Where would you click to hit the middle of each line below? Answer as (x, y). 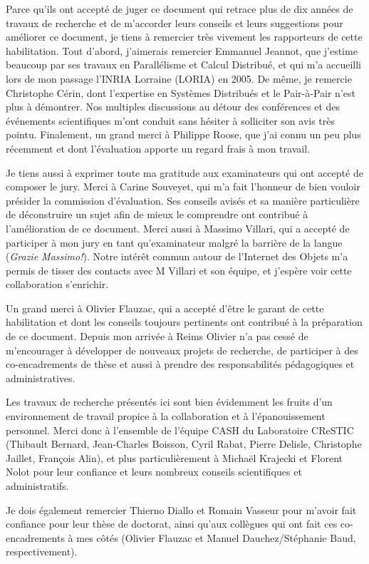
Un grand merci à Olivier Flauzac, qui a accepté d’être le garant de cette (165, 308)
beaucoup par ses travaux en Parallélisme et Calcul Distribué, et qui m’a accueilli (183, 65)
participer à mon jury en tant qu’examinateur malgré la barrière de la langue (174, 242)
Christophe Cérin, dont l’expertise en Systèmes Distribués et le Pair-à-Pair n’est (181, 92)
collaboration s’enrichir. (57, 284)
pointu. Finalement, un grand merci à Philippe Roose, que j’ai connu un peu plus (183, 134)
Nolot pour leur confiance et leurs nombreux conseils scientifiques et (154, 472)
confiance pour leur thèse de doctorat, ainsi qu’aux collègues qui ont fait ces (172, 524)
